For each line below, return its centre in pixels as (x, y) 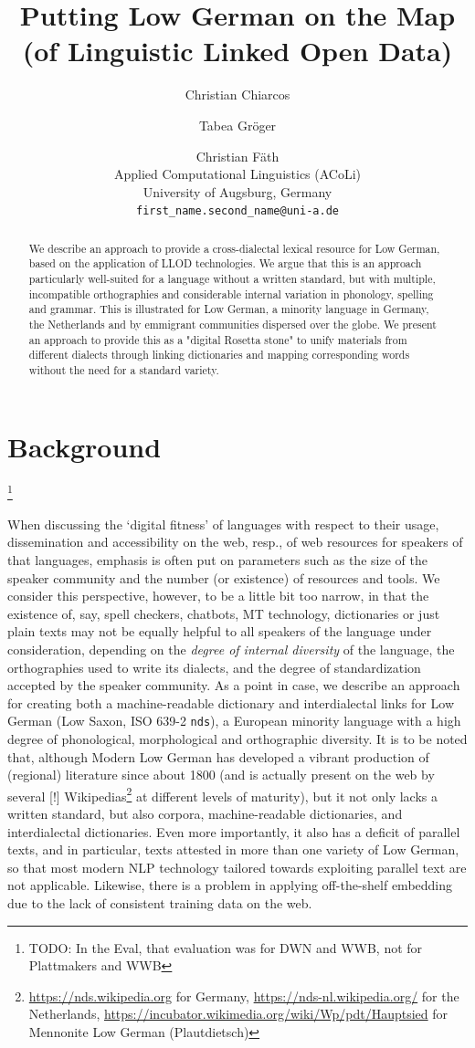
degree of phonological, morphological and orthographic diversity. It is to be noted (237, 739)
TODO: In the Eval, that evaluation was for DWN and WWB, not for (226, 947)
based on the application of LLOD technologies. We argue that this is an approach (225, 263)
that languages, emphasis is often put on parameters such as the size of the (217, 560)
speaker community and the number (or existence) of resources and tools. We (224, 577)
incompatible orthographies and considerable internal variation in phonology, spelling (231, 293)
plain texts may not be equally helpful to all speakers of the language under (220, 631)
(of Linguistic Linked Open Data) (237, 51)
